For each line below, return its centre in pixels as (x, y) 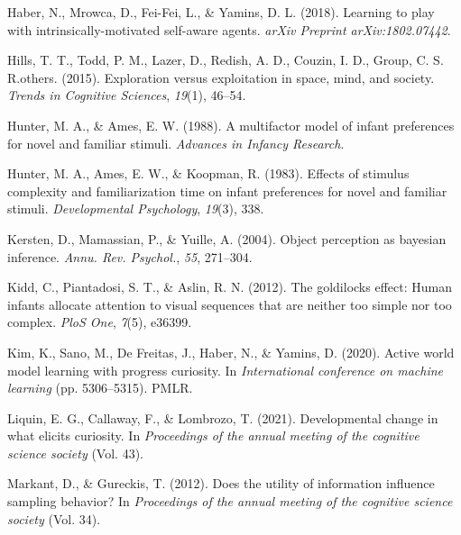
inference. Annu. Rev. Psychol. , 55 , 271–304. (130, 256)
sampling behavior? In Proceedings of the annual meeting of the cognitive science (230, 501)
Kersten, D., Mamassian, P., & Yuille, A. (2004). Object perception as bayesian (227, 238)
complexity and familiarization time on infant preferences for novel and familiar (227, 190)
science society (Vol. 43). (75, 453)
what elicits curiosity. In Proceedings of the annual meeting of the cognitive (213, 435)
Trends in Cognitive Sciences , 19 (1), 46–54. (127, 95)
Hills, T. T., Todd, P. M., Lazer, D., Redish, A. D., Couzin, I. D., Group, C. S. (226, 60)
